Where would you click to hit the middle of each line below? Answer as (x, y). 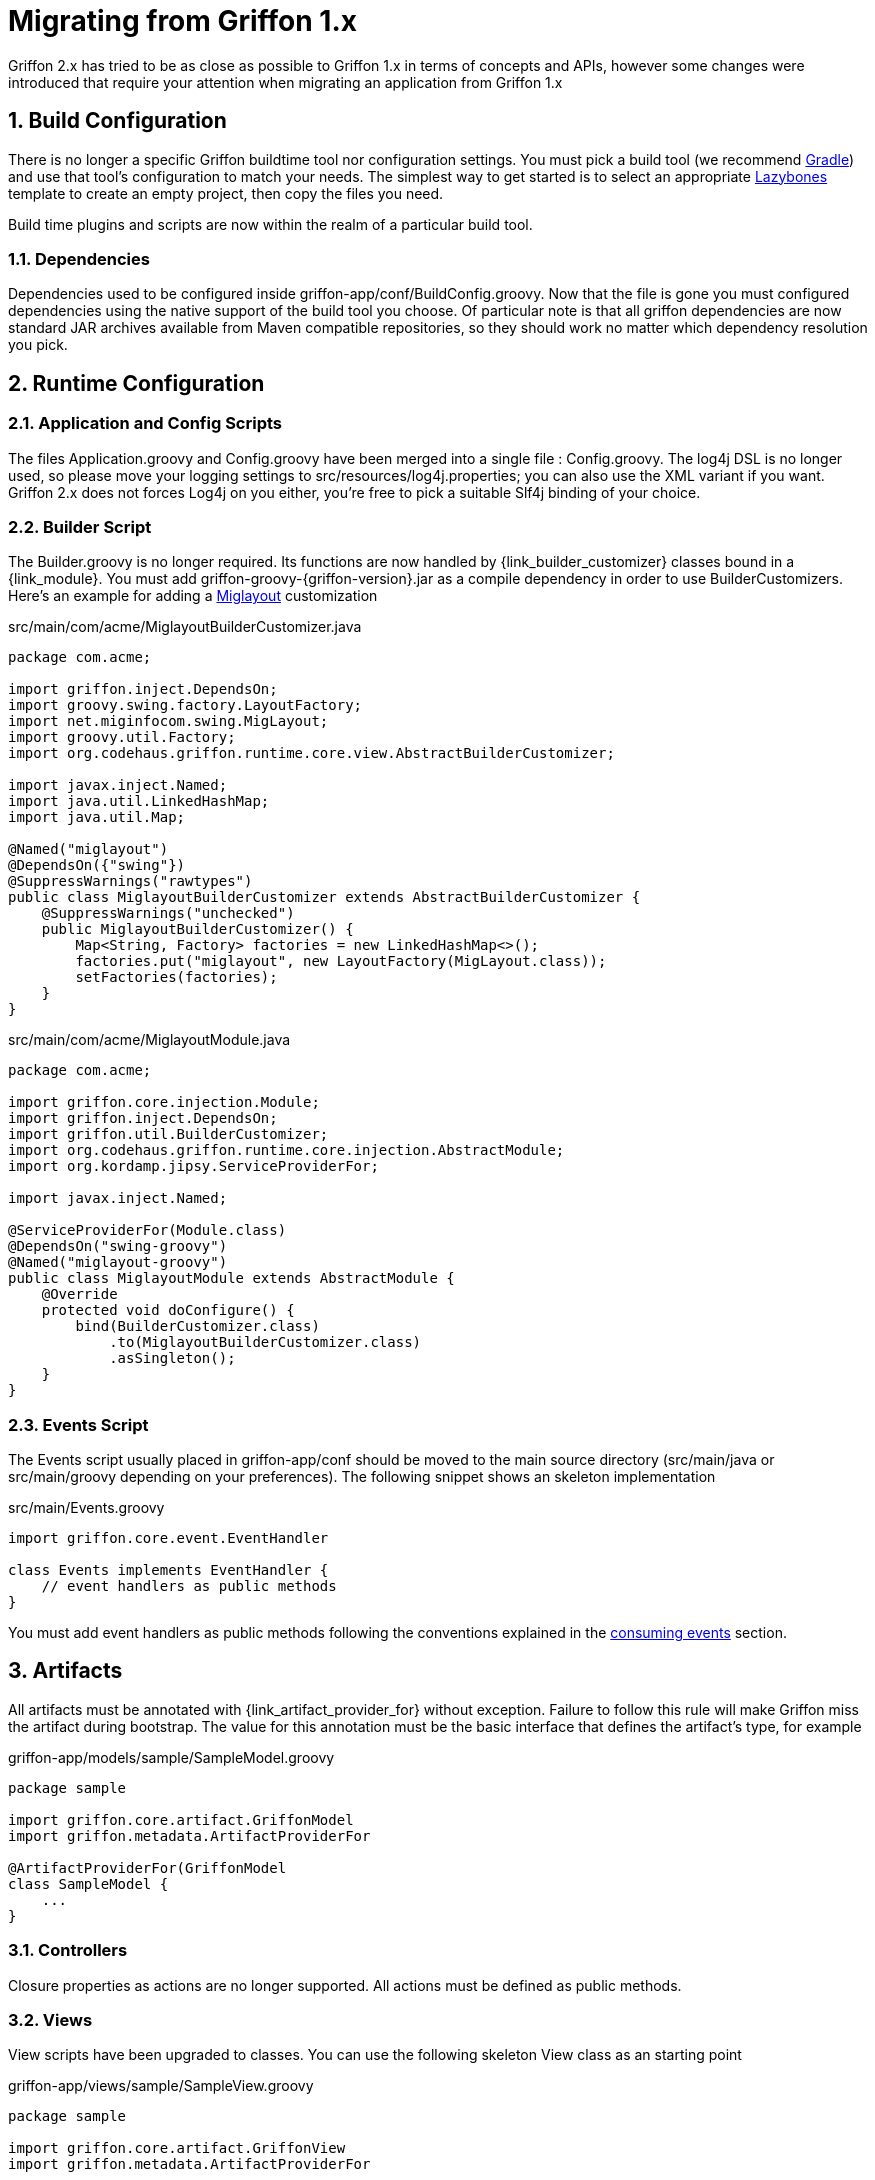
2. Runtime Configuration (136, 383)
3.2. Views (50, 2020)
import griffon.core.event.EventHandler (168, 1538)
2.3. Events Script (78, 1424)
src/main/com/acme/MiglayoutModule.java (149, 1040)
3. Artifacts (65, 1671)
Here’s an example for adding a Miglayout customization (193, 596)
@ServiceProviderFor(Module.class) (147, 1230)
